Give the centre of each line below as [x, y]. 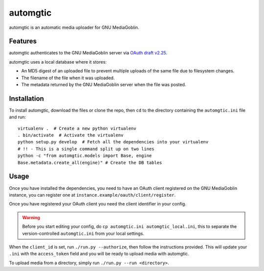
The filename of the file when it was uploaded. [68, 78]
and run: [18, 117]
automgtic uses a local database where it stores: [58, 62]
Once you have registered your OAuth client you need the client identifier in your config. [98, 204]
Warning [31, 217]
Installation [26, 99]
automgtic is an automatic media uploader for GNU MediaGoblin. [74, 27]
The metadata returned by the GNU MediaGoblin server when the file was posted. [104, 85]
